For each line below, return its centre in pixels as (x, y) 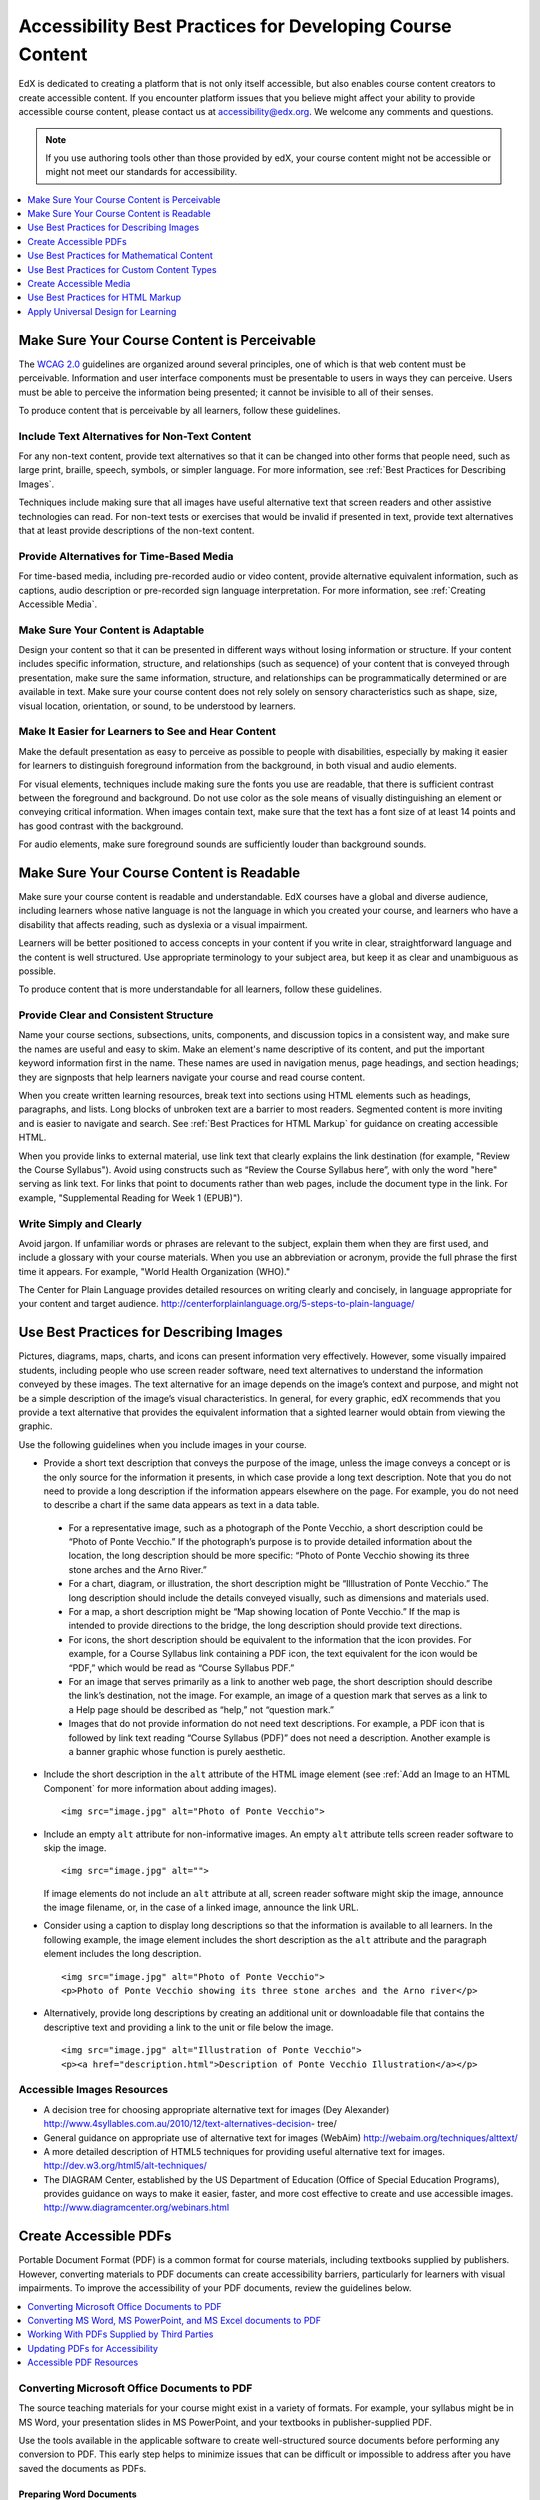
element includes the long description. (122, 1954)
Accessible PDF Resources (83, 2362)
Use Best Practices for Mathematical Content (120, 256)
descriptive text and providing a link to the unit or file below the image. (188, 2027)
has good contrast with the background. (101, 826)
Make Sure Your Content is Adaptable (111, 630)
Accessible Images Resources (93, 2090)
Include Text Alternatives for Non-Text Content (135, 436)
